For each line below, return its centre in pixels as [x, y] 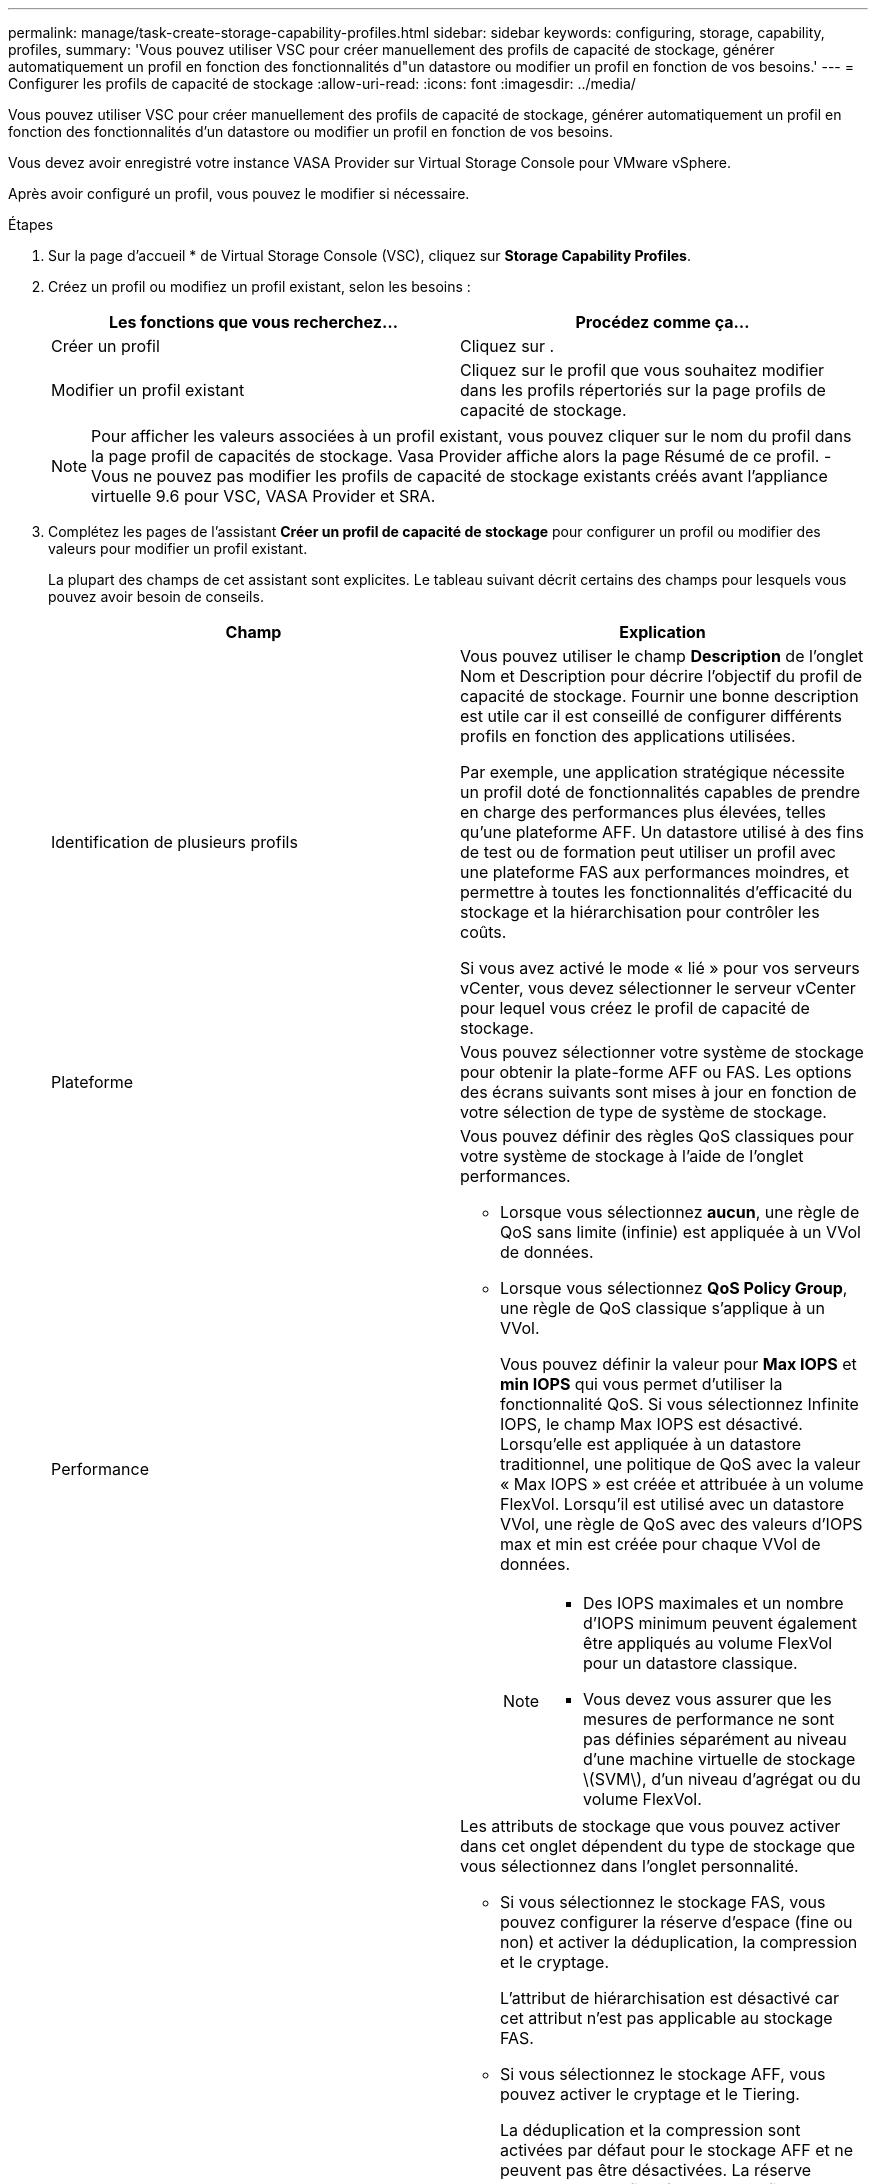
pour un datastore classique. [690, 1663]
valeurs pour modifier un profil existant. [178, 548]
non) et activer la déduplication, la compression [679, 1942]
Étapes [31, 224]
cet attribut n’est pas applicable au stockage [666, 2018]
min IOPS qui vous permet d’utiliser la [641, 1384]
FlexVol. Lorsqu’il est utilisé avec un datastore [672, 1504]
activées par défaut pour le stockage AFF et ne [676, 2150]
